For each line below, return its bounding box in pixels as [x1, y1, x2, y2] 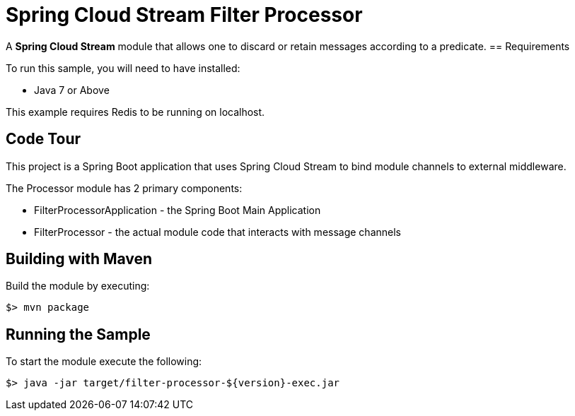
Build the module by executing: [6, 280, 150, 292]
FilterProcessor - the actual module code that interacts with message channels [34, 225, 401, 238]
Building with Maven [6, 250, 153, 268]
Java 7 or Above [34, 83, 110, 96]
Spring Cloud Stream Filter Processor [6, 3, 363, 27]
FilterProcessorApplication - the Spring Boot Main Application [34, 203, 321, 216]
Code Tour [6, 130, 81, 148]
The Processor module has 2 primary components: [6, 182, 243, 194]
